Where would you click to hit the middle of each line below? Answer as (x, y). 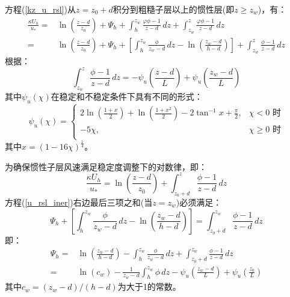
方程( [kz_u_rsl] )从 (40, 9)
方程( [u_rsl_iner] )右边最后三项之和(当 (79, 202)
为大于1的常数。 (149, 286)
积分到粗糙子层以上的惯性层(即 (174, 9)
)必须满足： (199, 202)
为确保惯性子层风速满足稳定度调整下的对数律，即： (106, 166)
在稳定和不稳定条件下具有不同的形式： (127, 96)
